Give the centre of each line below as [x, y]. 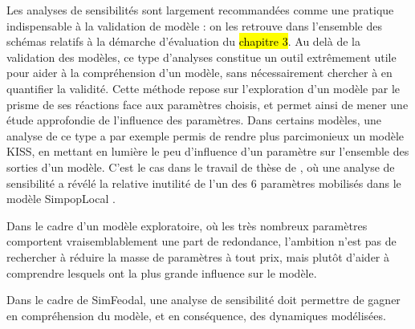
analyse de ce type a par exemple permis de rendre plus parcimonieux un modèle [205, 135]
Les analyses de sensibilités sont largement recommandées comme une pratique [200, 10]
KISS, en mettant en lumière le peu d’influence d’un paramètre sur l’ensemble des [208, 151]
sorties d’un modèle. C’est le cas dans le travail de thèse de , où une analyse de [201, 167]
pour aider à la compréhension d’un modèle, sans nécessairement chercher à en [199, 73]
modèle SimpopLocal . [61, 199]
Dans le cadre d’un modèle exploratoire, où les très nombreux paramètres [187, 225]
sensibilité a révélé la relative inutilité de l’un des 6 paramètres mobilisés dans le [204, 183]
